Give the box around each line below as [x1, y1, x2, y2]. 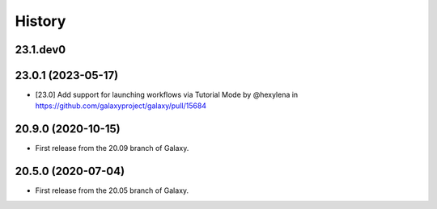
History [15, 12, 66, 30]
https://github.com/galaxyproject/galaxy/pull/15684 [35, 101, 206, 111]
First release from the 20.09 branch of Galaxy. [35, 144, 189, 153]
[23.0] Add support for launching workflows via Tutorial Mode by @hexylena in [35, 90, 299, 100]
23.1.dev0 [15, 43, 66, 56]
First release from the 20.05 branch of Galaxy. [35, 186, 189, 195]
